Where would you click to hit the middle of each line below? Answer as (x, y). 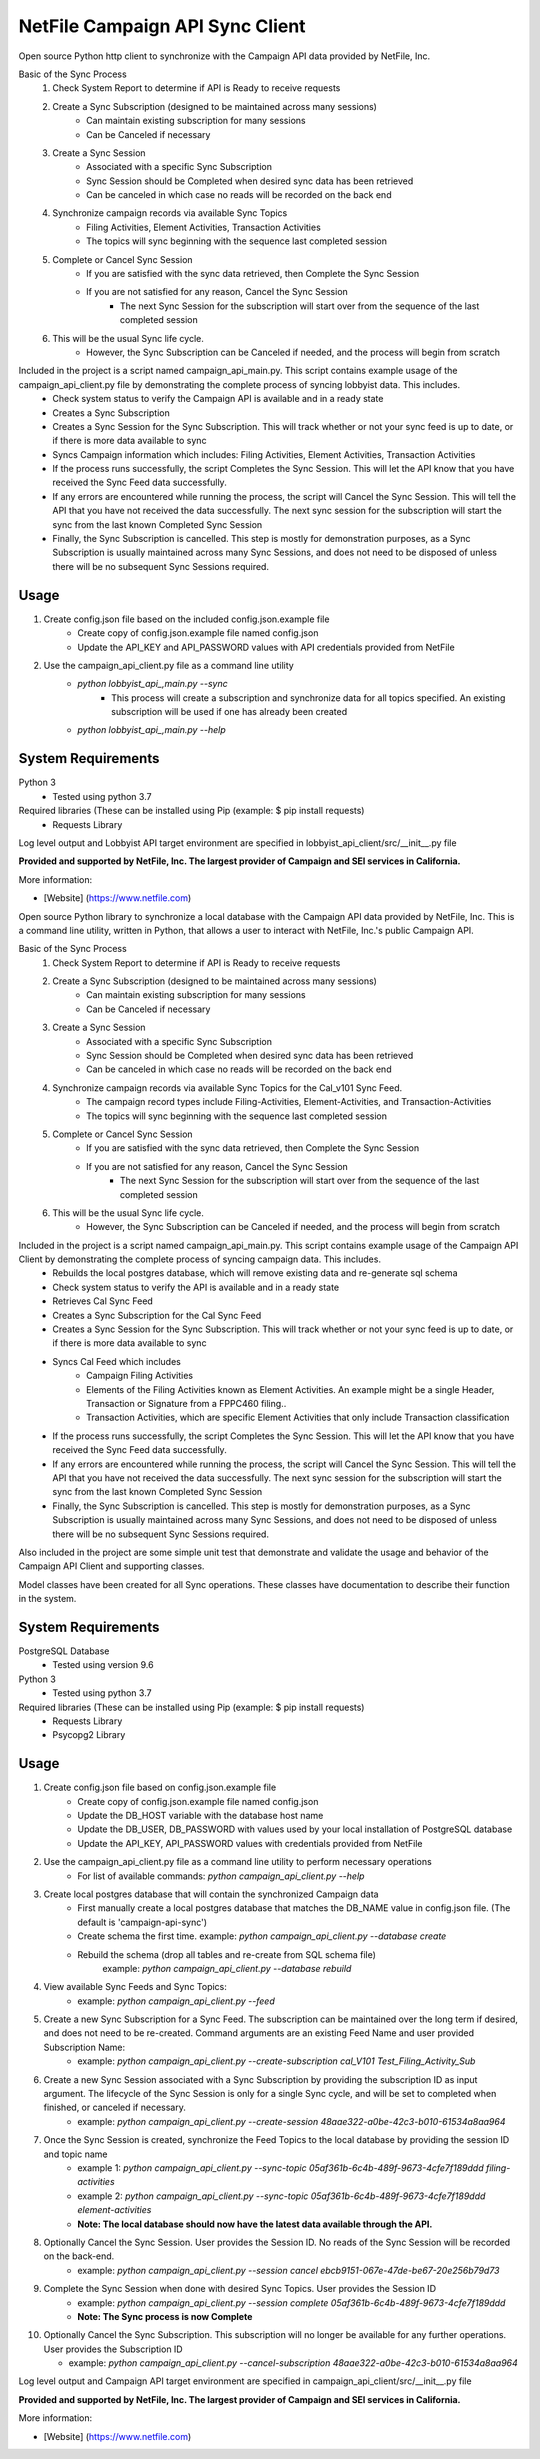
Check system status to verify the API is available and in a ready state (196, 1287)
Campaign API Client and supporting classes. (111, 1566)
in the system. (47, 1599)
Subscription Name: (84, 2047)
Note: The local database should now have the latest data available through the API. (255, 2224)
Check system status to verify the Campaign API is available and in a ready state (218, 399)
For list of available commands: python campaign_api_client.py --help (221, 1876)
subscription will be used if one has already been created (229, 712)
